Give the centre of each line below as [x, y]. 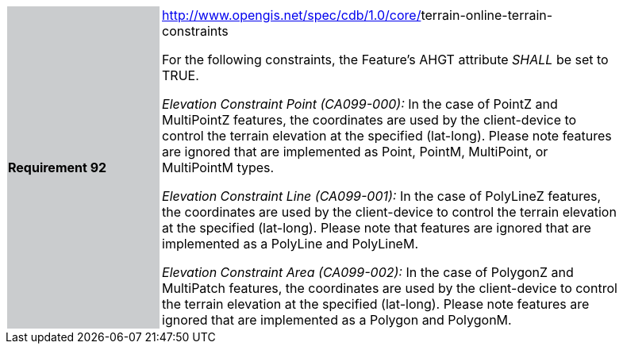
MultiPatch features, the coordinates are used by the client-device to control [390, 288]
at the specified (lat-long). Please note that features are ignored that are [377, 228]
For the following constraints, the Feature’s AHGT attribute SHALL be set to [385, 60]
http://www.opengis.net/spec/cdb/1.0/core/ [292, 15]
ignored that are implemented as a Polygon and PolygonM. [337, 320]
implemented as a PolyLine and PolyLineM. [290, 244]
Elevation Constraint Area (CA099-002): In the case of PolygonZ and [368, 272]
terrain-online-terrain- [487, 15]
